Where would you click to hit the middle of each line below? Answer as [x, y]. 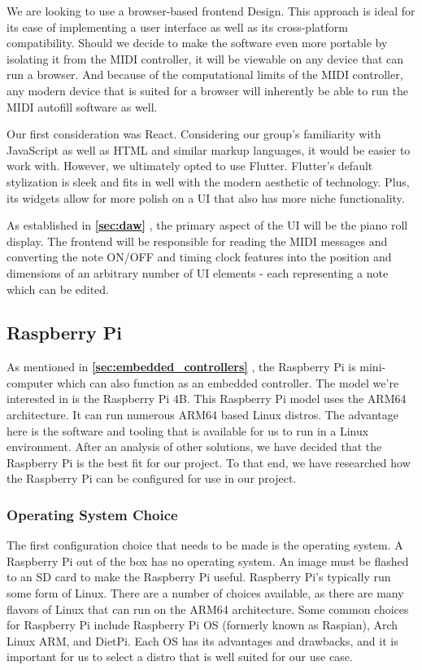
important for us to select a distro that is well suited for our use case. [180, 657]
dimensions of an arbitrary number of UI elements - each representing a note [198, 272]
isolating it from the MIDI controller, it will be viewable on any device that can [205, 58]
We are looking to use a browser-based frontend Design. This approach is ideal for [211, 11]
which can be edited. [58, 289]
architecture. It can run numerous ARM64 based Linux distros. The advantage [202, 415]
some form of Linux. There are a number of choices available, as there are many [205, 593]
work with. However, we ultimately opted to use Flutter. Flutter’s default [190, 166]
